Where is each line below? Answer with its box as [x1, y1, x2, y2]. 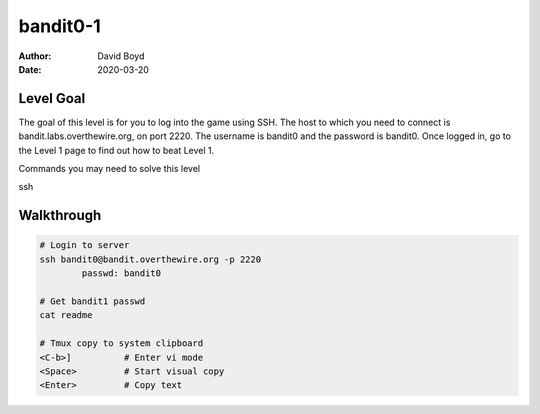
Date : [18, 63, 42, 75]
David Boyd [97, 50, 145, 62]
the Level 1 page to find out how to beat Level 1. [18, 144, 215, 156]
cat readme [39, 310, 93, 321]
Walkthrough [18, 207, 102, 224]
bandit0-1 [18, 15, 102, 37]
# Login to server [39, 240, 130, 251]
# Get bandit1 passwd [39, 295, 146, 307]
